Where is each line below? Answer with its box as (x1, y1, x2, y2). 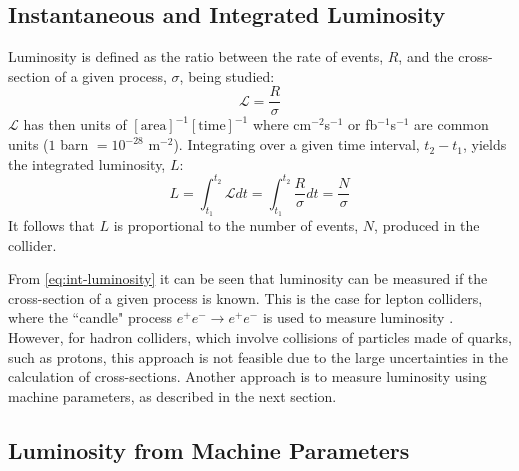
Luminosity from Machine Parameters (8, 434, 410, 465)
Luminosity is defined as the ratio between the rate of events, (8, 46, 384, 67)
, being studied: (179, 65, 275, 86)
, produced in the (374, 214, 480, 235)
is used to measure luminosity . (262, 307, 454, 328)
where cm (252, 114, 312, 135)
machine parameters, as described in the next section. (8, 385, 337, 406)
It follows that (8, 214, 95, 235)
